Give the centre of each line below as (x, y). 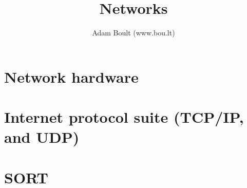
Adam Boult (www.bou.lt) (134, 33)
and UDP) (42, 137)
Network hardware (71, 76)
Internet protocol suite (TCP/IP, (124, 117)
